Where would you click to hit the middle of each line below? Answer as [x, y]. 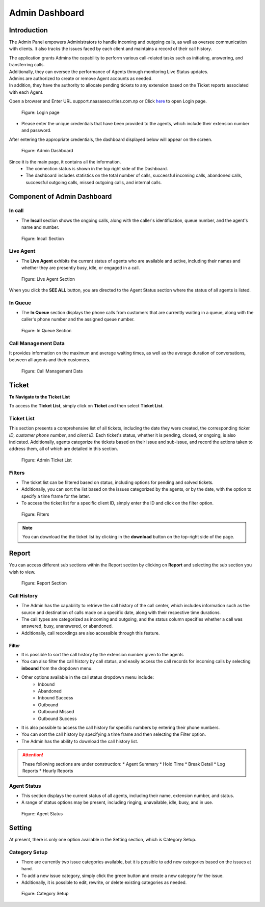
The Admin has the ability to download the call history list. [80, 741]
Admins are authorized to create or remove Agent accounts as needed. [81, 79]
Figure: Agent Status [42, 814]
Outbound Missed [56, 712]
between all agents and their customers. [50, 360]
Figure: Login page [40, 112]
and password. [36, 131]
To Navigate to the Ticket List [40, 397]
